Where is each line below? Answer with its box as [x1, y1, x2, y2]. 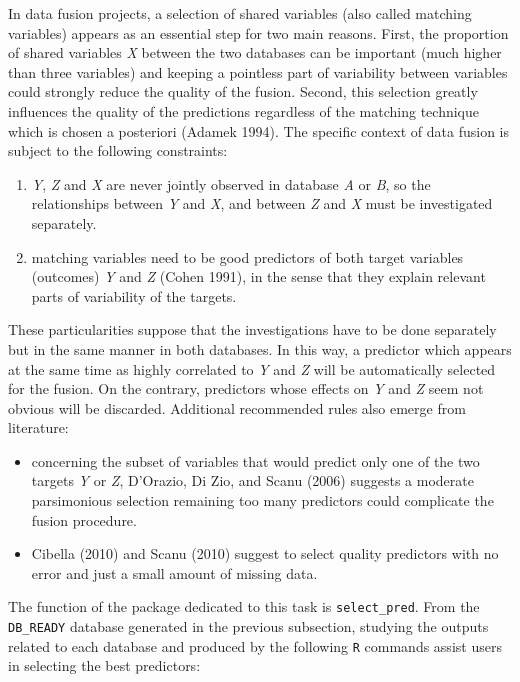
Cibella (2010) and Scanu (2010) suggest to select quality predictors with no [31, 543, 499, 564]
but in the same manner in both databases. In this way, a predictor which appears [8, 338, 512, 359]
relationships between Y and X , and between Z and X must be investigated [31, 193, 493, 214]
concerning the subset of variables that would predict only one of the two [31, 450, 480, 471]
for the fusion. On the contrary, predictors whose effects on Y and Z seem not [8, 378, 484, 399]
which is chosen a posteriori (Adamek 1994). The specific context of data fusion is [8, 120, 510, 141]
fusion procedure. [31, 509, 137, 530]
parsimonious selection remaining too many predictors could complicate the [31, 490, 494, 511]
